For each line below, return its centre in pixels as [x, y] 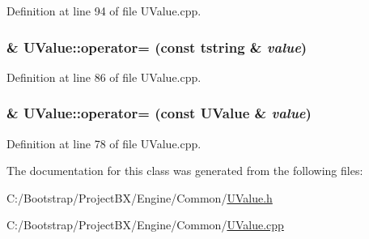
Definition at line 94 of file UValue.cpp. [104, 11]
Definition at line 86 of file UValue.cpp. [104, 77]
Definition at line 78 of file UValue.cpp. [104, 143]
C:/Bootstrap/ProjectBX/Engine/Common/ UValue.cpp [145, 225]
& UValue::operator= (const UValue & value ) [159, 113]
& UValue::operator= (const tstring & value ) [157, 47]
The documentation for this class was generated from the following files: [185, 171]
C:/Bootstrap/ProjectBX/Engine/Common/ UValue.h [140, 197]
